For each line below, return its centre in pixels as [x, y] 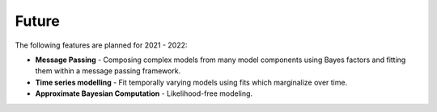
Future [38, 21]
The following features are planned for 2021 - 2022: [101, 45]
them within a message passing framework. [108, 71]
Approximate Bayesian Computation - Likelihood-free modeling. [144, 93]
